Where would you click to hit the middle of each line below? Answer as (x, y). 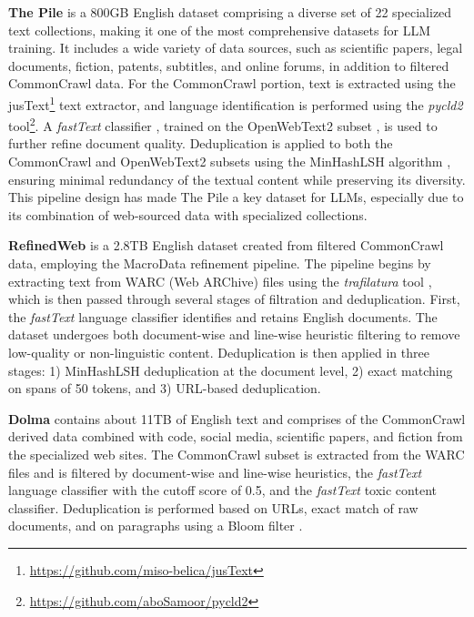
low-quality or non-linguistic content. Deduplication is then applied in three (219, 352)
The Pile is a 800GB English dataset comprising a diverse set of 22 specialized (230, 12)
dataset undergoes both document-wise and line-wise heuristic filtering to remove (234, 334)
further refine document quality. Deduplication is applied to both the (201, 143)
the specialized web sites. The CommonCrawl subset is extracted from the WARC (237, 454)
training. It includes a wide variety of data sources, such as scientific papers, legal (236, 48)
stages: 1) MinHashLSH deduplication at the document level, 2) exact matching (231, 370)
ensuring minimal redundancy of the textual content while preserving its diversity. (237, 179)
